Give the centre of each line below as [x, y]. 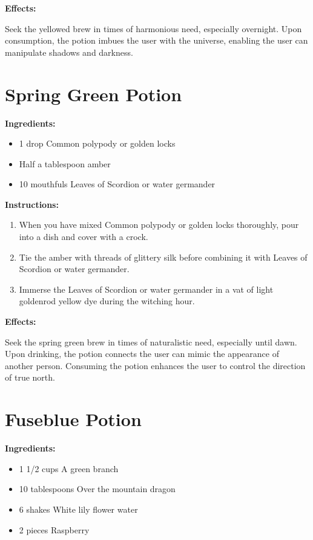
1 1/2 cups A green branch [69, 468]
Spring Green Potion [94, 94]
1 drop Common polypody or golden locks [97, 143]
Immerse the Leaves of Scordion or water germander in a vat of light [146, 289]
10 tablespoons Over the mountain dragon [97, 489]
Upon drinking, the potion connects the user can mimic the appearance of [142, 354]
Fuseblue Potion [73, 419]
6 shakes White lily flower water [78, 509]
